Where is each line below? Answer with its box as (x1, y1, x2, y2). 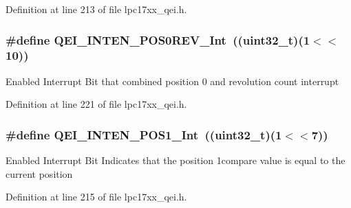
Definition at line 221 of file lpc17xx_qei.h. (6, 97, 187, 111)
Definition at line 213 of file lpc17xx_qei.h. (6, 2, 187, 16)
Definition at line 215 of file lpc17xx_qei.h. (6, 189, 187, 204)
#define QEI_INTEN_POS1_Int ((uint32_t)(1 (6, 126, 282, 143)
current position (6, 166, 73, 181)
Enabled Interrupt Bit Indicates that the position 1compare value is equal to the (6, 153, 345, 167)
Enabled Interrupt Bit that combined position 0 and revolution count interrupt (6, 73, 339, 88)
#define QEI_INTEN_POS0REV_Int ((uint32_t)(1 (6, 31, 310, 48)
